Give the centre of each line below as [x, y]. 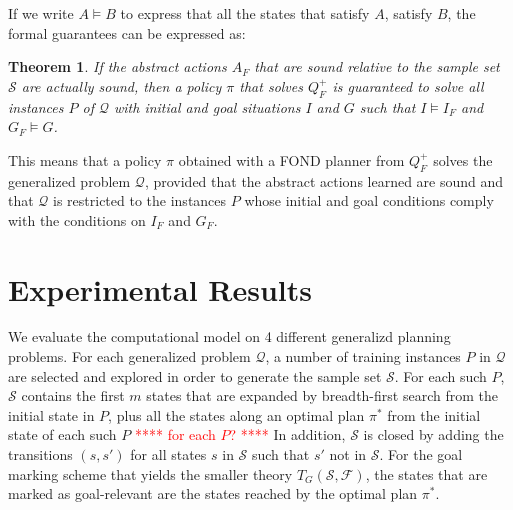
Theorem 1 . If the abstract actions [117, 66]
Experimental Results [160, 288]
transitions [40, 454]
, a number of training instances [363, 356]
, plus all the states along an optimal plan [236, 414]
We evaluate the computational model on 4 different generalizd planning [229, 336]
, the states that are [426, 473]
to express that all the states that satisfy [245, 13]
